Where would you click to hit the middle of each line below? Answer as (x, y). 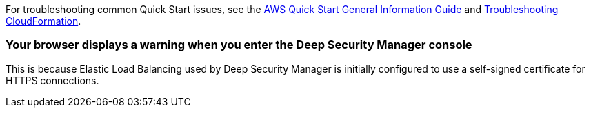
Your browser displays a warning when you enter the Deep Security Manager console (239, 45)
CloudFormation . (43, 21)
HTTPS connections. (52, 80)
